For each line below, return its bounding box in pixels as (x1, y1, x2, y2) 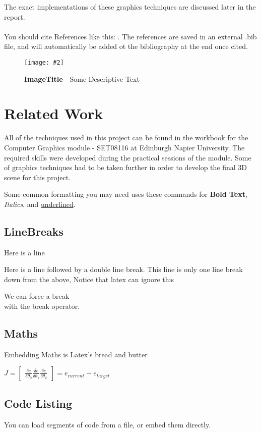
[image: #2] (24, 59, 64, 66)
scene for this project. (4, 172, 71, 182)
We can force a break (4, 291, 70, 301)
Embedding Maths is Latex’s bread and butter (4, 349, 148, 359)
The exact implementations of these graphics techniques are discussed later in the (4, 2, 256, 12)
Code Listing (4, 395, 73, 411)
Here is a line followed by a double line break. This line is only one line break (4, 264, 243, 275)
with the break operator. (4, 301, 80, 311)
